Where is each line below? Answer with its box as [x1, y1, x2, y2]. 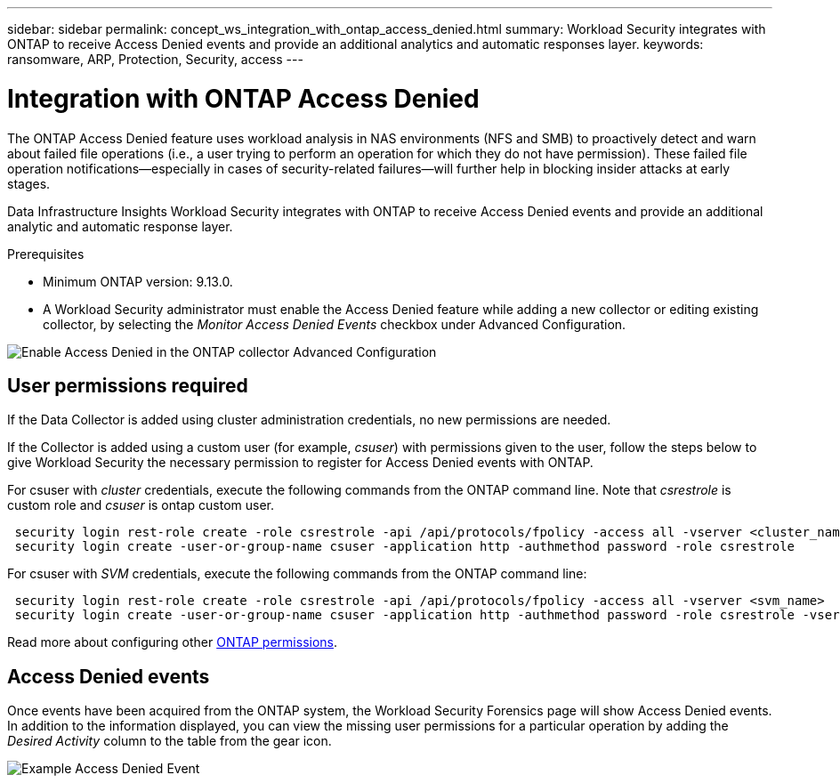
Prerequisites [7, 246, 85, 262]
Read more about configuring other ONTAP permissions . [7, 634, 338, 650]
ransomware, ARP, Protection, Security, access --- [7, 52, 303, 67]
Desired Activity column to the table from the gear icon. [7, 733, 332, 749]
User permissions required [7, 374, 248, 397]
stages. [7, 175, 51, 191]
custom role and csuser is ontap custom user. [7, 497, 274, 513]
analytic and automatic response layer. [7, 218, 233, 234]
